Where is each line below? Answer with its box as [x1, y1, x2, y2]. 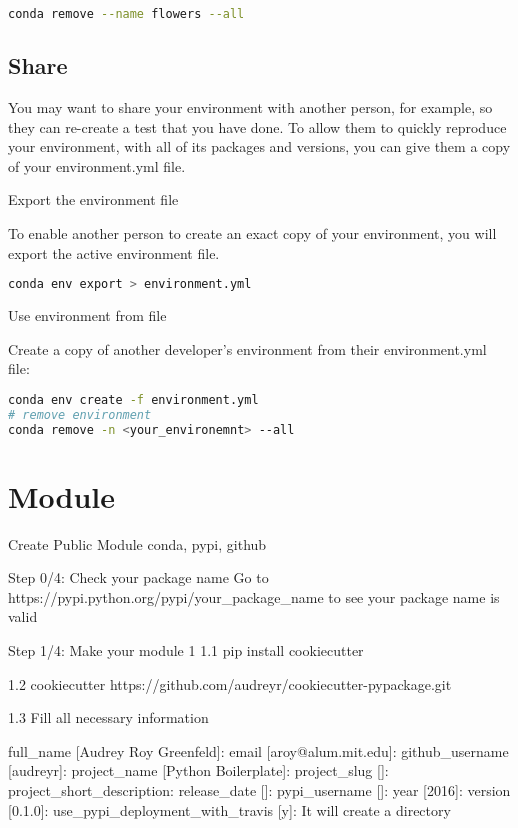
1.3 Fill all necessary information [8, 707, 209, 728]
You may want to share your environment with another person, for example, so [8, 97, 493, 118]
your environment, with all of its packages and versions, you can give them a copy [8, 136, 511, 157]
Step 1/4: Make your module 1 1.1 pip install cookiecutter [8, 640, 364, 661]
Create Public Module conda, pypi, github [8, 533, 267, 554]
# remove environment [8, 407, 152, 422]
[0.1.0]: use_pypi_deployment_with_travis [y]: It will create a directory [8, 799, 451, 820]
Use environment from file [8, 305, 167, 326]
